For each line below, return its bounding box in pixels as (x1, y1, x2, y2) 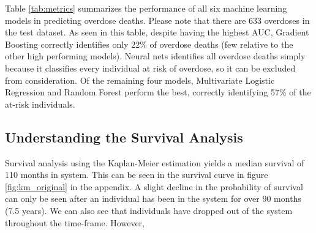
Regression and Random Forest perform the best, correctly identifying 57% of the (5, 86, 311, 98)
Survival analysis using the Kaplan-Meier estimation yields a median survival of (5, 156, 304, 169)
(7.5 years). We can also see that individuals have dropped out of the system (5, 204, 293, 216)
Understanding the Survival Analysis (5, 127, 243, 146)
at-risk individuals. (5, 97, 75, 110)
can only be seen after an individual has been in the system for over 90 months (5, 192, 301, 205)
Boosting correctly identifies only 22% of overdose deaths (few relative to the (5, 37, 293, 50)
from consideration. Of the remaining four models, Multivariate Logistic (5, 73, 275, 86)
